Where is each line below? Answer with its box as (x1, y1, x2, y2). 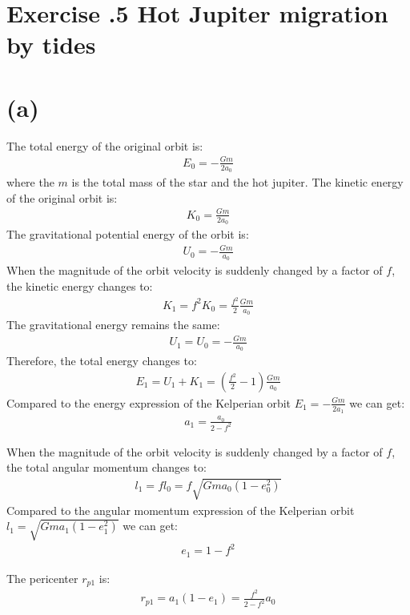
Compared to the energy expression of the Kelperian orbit (6, 394, 291, 411)
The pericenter (6, 569, 78, 586)
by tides (6, 28, 96, 61)
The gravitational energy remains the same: (6, 316, 220, 332)
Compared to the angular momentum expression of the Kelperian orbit (6, 501, 355, 518)
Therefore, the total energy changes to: (6, 352, 197, 369)
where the (6, 174, 54, 191)
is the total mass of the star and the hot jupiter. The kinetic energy (71, 174, 404, 191)
